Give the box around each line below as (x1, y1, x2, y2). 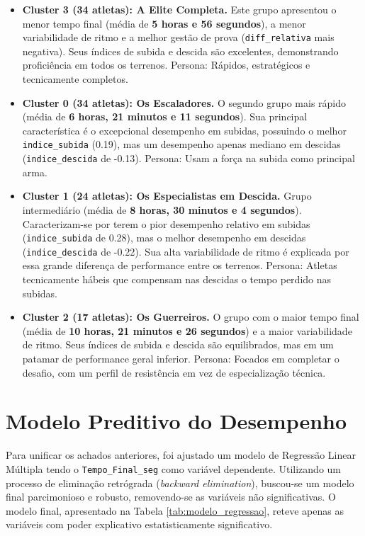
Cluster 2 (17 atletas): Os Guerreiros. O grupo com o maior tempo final (22, 309, 359, 324)
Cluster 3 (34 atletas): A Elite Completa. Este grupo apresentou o (22, 2, 337, 16)
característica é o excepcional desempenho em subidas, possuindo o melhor (22, 122, 347, 137)
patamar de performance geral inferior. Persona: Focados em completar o (22, 350, 339, 365)
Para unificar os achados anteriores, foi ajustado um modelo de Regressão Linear (6, 447, 356, 462)
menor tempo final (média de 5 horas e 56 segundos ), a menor (22, 16, 306, 30)
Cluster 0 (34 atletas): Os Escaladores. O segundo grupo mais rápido (22, 95, 347, 110)
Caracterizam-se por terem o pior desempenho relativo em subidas (22, 216, 310, 231)
